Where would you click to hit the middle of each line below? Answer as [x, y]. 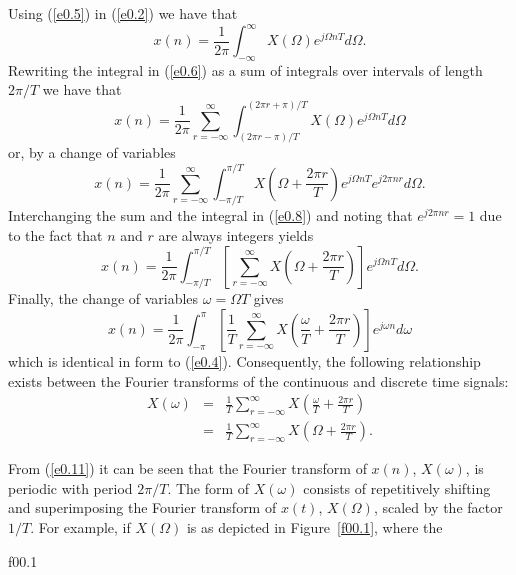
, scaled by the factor [438, 507]
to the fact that [55, 234]
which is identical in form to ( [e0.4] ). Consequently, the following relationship [244, 360]
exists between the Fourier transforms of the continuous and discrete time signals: [258, 380]
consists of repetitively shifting [397, 487]
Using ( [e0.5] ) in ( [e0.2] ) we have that [123, 13]
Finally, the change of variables [103, 298]
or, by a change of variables [92, 152]
